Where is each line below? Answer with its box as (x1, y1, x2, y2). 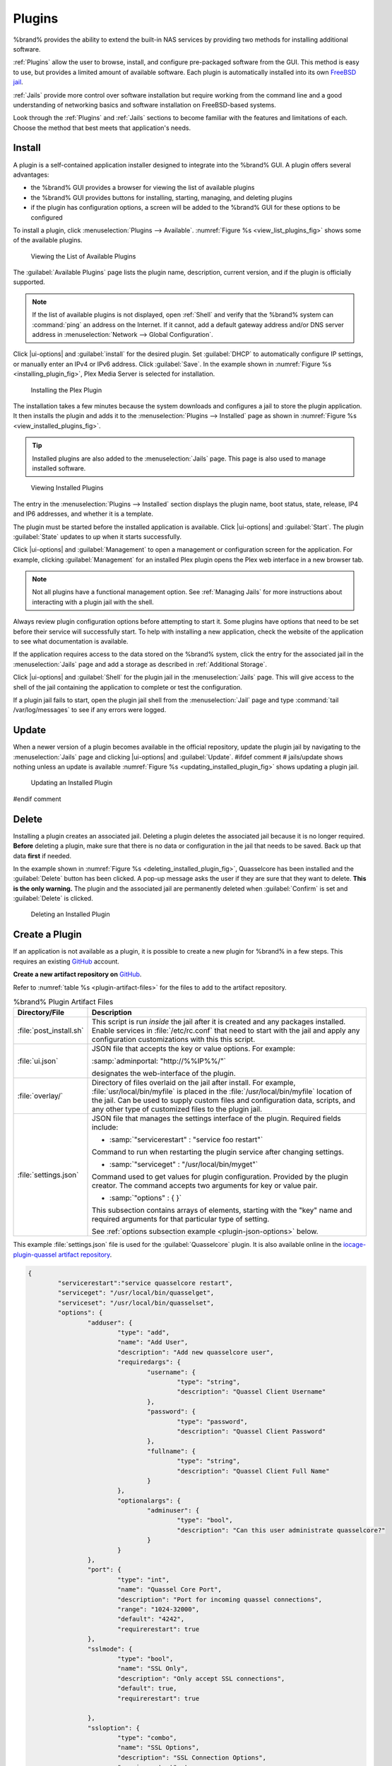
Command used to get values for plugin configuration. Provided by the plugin (92, 1172, 349, 1182)
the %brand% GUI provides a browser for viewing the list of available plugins (30, 184, 255, 192)
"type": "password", (177, 1417, 248, 1426)
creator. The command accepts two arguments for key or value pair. (92, 1180, 318, 1190)
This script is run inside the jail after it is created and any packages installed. (92, 1017, 346, 1027)
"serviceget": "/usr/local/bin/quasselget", (57, 1289, 215, 1297)
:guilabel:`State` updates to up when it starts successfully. (13, 532, 182, 540)
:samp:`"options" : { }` (109, 1193, 182, 1203)
